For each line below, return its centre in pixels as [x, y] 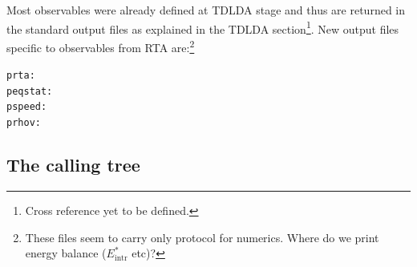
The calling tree [73, 165]
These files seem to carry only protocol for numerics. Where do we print [202, 237]
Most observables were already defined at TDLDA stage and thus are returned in [206, 10]
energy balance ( [66, 253]
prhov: [24, 123]
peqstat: [30, 91]
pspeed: [27, 107]
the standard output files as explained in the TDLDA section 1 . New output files [203, 27]
